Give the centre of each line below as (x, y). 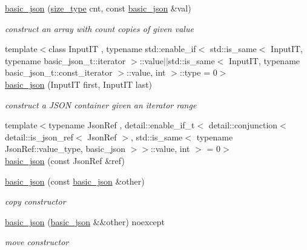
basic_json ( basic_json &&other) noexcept (85, 221)
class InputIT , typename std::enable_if (122, 49)
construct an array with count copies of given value (99, 28)
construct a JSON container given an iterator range (101, 104)
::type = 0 (198, 72)
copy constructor (35, 201)
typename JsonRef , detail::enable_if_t (122, 125)
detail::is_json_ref (39, 137)
